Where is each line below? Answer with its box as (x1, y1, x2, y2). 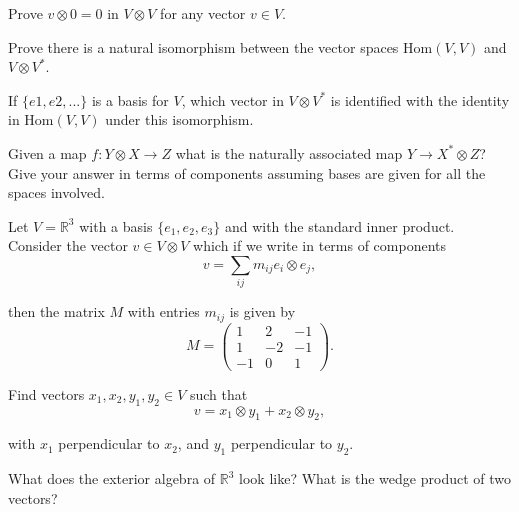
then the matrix (8, 301, 105, 322)
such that (189, 383, 248, 404)
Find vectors (8, 383, 85, 404)
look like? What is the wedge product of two (239, 468, 511, 489)
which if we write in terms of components (193, 235, 447, 256)
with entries (127, 301, 200, 322)
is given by (229, 301, 296, 322)
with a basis (79, 215, 153, 236)
